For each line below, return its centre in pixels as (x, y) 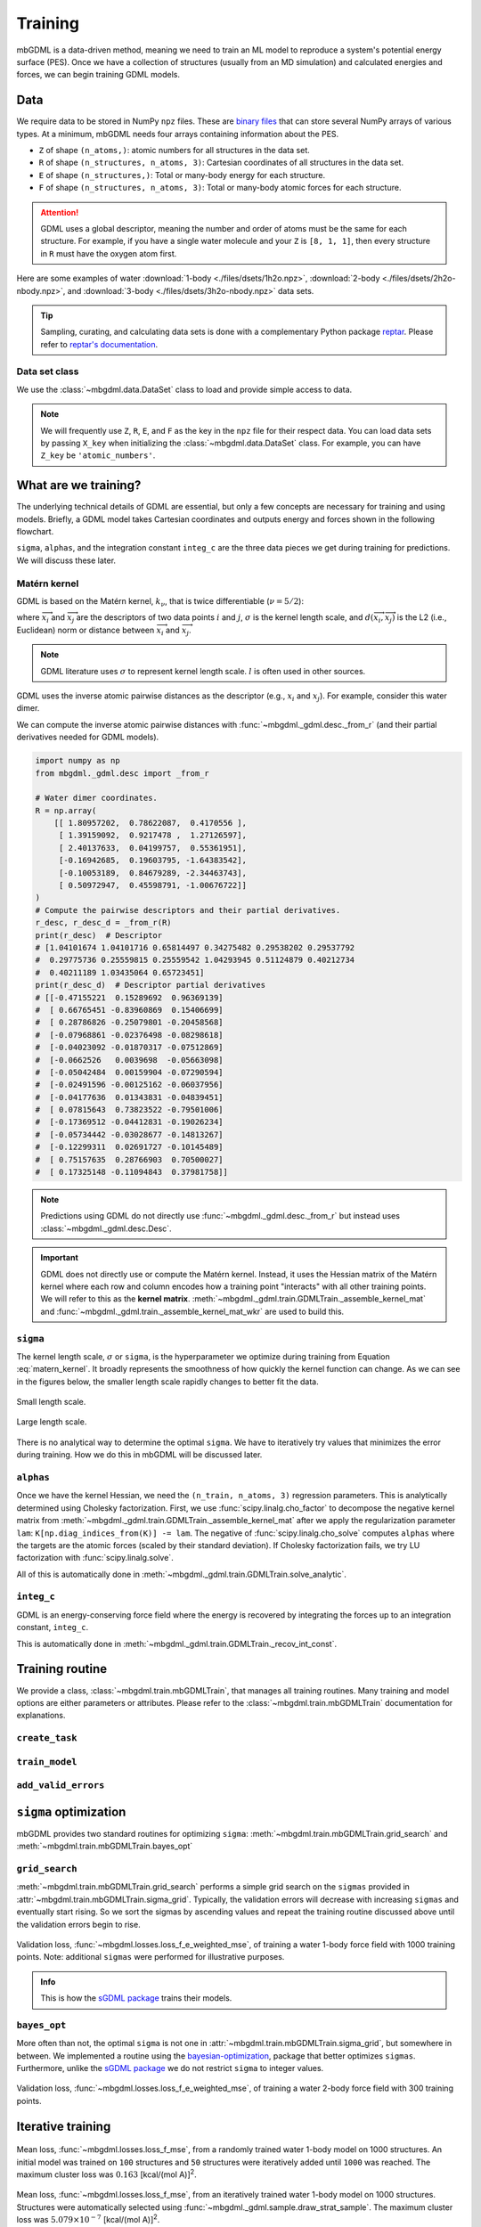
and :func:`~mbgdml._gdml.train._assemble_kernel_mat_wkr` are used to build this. (192, 1311)
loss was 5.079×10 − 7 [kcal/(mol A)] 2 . (88, 2219)
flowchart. (35, 532)
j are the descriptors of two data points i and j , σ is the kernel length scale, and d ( (223, 619)
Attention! (60, 212)
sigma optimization (71, 1811)
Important (60, 1258)
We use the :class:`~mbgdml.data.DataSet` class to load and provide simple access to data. (184, 389)
